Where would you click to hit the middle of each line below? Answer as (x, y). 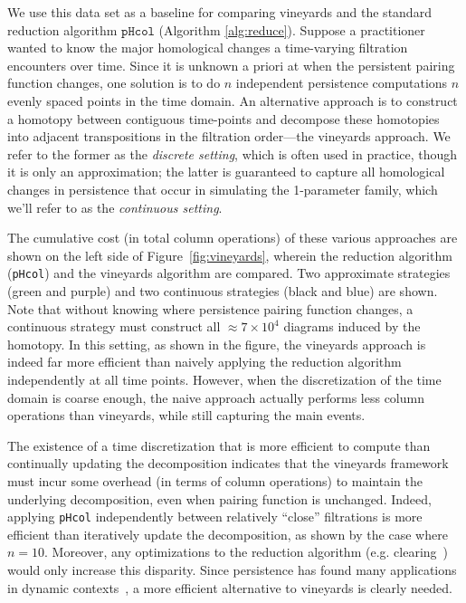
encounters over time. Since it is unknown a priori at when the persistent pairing (231, 65)
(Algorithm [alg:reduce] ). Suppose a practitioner (292, 29)
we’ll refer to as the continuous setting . (115, 207)
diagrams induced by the (352, 326)
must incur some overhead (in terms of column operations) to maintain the (215, 480)
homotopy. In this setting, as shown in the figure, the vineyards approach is (217, 344)
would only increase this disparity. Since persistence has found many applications (232, 569)
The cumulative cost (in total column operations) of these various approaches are (233, 238)
